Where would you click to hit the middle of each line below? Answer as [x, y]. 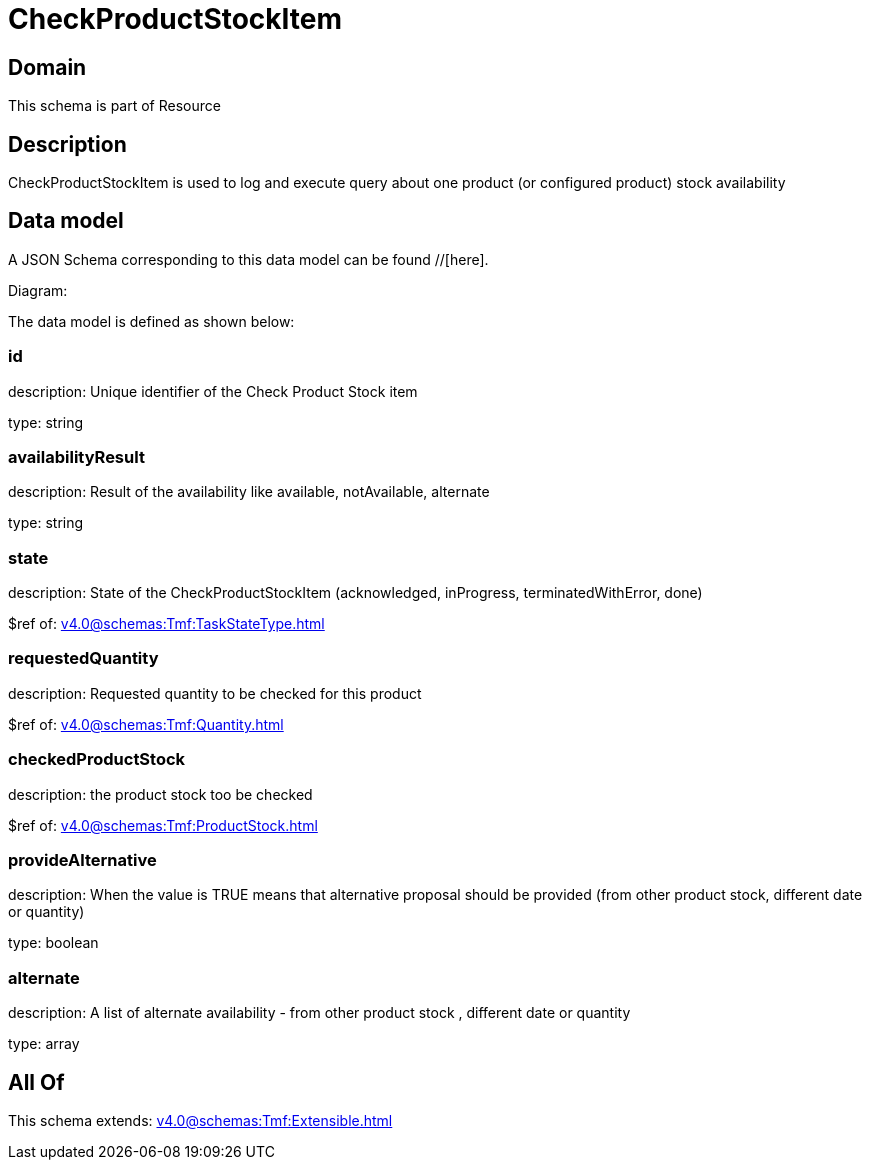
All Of [36, 1082]
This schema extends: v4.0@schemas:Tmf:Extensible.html [200, 1120]
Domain [47, 67]
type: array [44, 1044]
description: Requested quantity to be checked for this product [215, 693]
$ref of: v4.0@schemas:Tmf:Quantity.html [146, 724]
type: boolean [53, 943]
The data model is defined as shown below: [151, 321]
